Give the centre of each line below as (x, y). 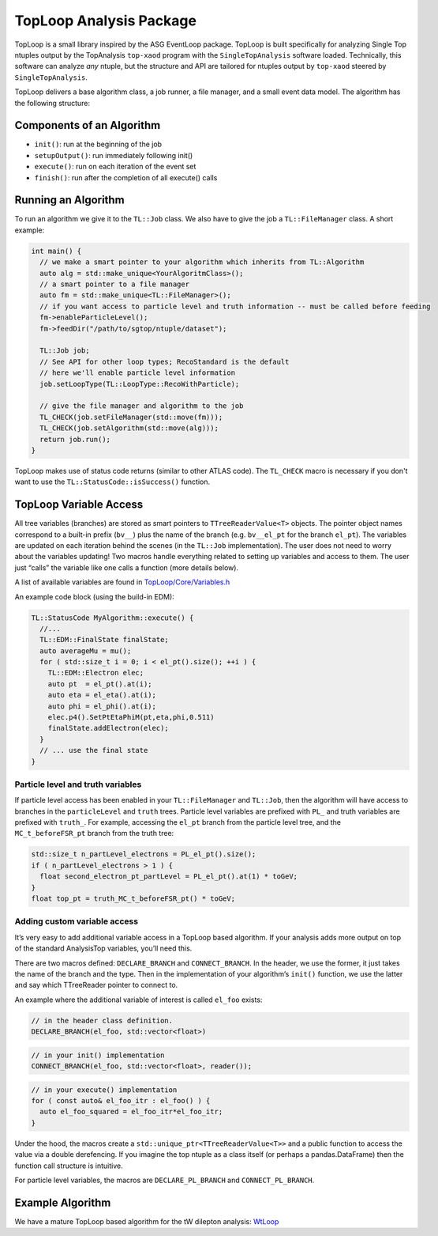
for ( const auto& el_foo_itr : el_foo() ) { (121, 1101)
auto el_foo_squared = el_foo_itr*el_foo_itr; (131, 1112)
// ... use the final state (94, 750)
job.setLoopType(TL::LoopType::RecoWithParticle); (140, 384)
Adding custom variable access (76, 921)
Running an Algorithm (70, 200)
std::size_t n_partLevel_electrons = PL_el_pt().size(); (144, 854)
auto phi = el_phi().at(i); (102, 706)
